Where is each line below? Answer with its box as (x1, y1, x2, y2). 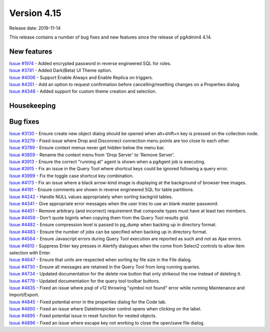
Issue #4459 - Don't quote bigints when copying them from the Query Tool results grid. (9, 215, 189, 221)
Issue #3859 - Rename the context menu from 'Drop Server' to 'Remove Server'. (9, 152, 175, 158)
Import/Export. (9, 292, 39, 298)
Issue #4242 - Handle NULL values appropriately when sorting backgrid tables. (9, 193, 173, 200)
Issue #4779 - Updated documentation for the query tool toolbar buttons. (9, 278, 160, 284)
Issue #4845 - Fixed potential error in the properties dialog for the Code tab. (9, 298, 167, 305)
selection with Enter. (9, 249, 51, 255)
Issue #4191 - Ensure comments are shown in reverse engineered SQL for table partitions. (9, 187, 194, 193)
